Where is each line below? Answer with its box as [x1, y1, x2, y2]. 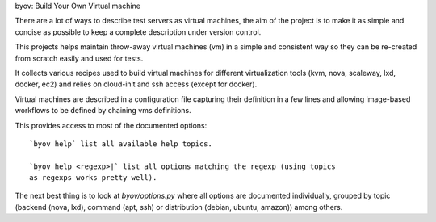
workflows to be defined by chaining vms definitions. [15, 106, 191, 115]
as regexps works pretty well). [29, 174, 157, 182]
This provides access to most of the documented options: [15, 120, 208, 130]
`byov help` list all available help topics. [29, 139, 213, 149]
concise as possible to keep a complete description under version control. [15, 27, 262, 36]
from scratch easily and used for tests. [15, 53, 144, 63]
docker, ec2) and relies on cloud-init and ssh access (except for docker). [15, 79, 258, 89]
